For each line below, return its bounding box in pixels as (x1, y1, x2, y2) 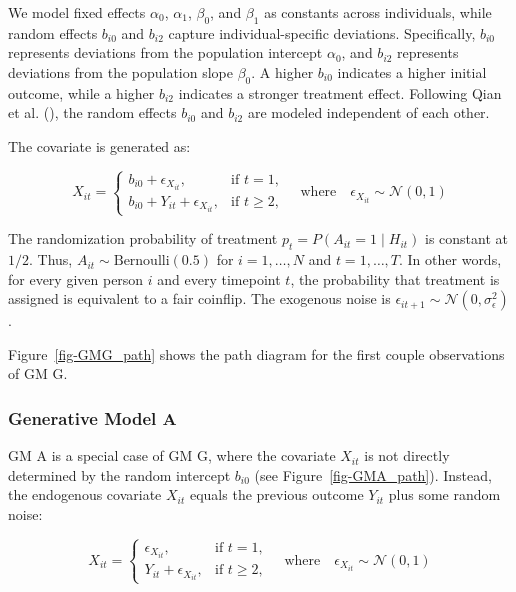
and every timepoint (157, 268, 281, 289)
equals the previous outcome (189, 484, 364, 505)
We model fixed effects (8, 2, 146, 22)
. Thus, (29, 249, 73, 270)
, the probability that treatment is (290, 268, 500, 289)
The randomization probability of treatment (8, 228, 278, 249)
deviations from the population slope (8, 61, 234, 82)
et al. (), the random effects (8, 102, 177, 123)
